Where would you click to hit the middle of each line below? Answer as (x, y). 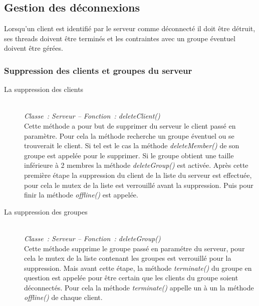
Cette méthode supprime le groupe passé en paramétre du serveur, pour (135, 248)
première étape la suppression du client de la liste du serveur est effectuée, (138, 175)
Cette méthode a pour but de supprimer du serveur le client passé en (130, 125)
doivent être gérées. (34, 48)
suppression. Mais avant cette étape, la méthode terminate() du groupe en (138, 268)
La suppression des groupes (46, 211)
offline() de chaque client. (63, 297)
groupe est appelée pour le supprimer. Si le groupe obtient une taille (129, 155)
